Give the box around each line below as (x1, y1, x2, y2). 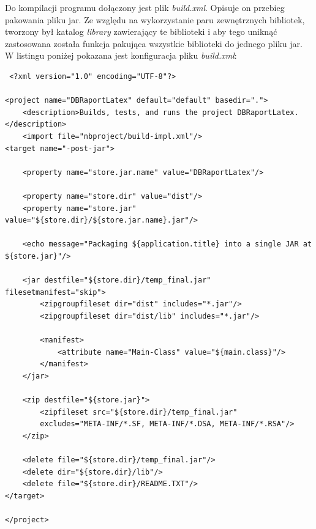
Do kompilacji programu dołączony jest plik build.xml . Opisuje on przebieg (5, 1, 285, 13)
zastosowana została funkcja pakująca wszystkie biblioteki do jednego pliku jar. (5, 37, 303, 50)
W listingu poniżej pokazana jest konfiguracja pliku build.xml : (5, 49, 237, 62)
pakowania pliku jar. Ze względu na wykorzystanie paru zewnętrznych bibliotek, (5, 13, 305, 26)
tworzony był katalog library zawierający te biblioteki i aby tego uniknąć (5, 25, 277, 38)
